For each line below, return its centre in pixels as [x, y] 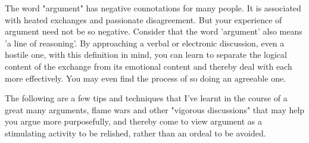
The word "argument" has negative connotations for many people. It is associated [153, 8]
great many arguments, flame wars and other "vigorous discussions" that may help [155, 109]
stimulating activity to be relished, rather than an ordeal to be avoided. [135, 133]
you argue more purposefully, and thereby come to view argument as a [134, 121]
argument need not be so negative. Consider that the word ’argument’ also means [154, 31]
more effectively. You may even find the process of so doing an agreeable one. [146, 78]
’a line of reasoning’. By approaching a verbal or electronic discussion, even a [145, 43]
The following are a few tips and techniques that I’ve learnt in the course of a [146, 98]
